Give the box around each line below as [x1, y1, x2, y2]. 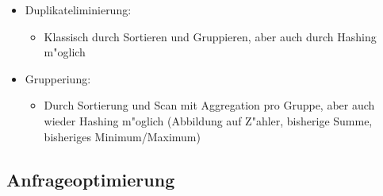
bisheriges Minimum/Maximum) [44, 128, 201, 144]
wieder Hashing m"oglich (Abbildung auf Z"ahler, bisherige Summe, [44, 112, 373, 129]
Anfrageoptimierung [6, 167, 175, 191]
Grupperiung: [25, 70, 91, 86]
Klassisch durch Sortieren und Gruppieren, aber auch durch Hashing [44, 28, 377, 44]
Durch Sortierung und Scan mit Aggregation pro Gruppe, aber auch [44, 97, 375, 113]
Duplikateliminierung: [25, 2, 132, 17]
